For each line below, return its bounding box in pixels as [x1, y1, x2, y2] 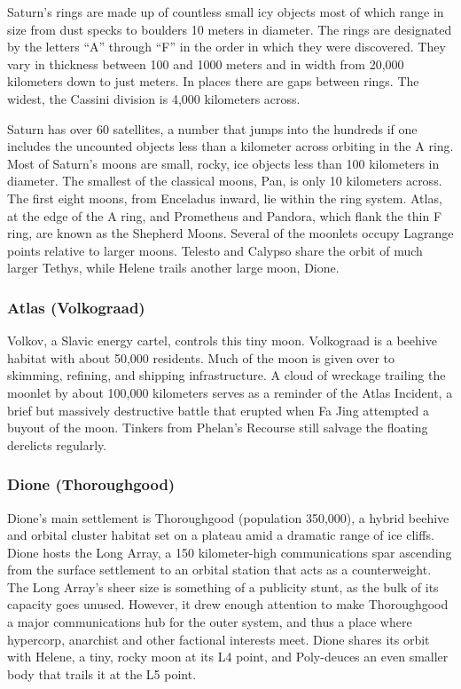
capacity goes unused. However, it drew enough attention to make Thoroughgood [7, 595, 449, 614]
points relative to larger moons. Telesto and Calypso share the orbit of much [7, 241, 423, 259]
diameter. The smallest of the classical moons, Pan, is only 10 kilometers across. [7, 171, 442, 190]
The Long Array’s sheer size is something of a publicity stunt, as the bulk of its [7, 577, 439, 596]
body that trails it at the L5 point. [7, 664, 197, 683]
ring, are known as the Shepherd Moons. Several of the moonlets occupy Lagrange [7, 224, 454, 242]
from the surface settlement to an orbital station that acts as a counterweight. [7, 560, 432, 579]
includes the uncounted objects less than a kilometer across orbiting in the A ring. [7, 137, 454, 155]
